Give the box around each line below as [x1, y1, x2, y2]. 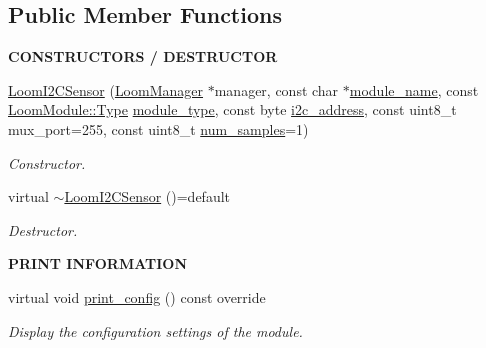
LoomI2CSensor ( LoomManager [8, 79, 204, 100]
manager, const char [214, 79, 339, 100]
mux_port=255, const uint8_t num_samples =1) [8, 118, 309, 139]
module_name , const [349, 79, 479, 100]
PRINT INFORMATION [8, 253, 188, 274]
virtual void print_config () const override [8, 286, 266, 307]
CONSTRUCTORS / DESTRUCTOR [8, 46, 278, 67]
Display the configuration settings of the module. [8, 320, 303, 341]
